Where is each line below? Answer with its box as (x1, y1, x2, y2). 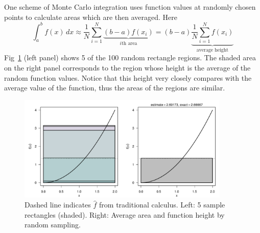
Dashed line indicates (25, 199, 91, 210)
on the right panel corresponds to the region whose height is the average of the (4, 62, 251, 73)
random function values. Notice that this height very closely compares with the (4, 72, 252, 83)
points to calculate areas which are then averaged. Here (4, 11, 177, 22)
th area (121, 40, 137, 46)
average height (196, 47, 229, 53)
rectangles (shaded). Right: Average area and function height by (25, 209, 225, 220)
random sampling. (25, 219, 81, 230)
